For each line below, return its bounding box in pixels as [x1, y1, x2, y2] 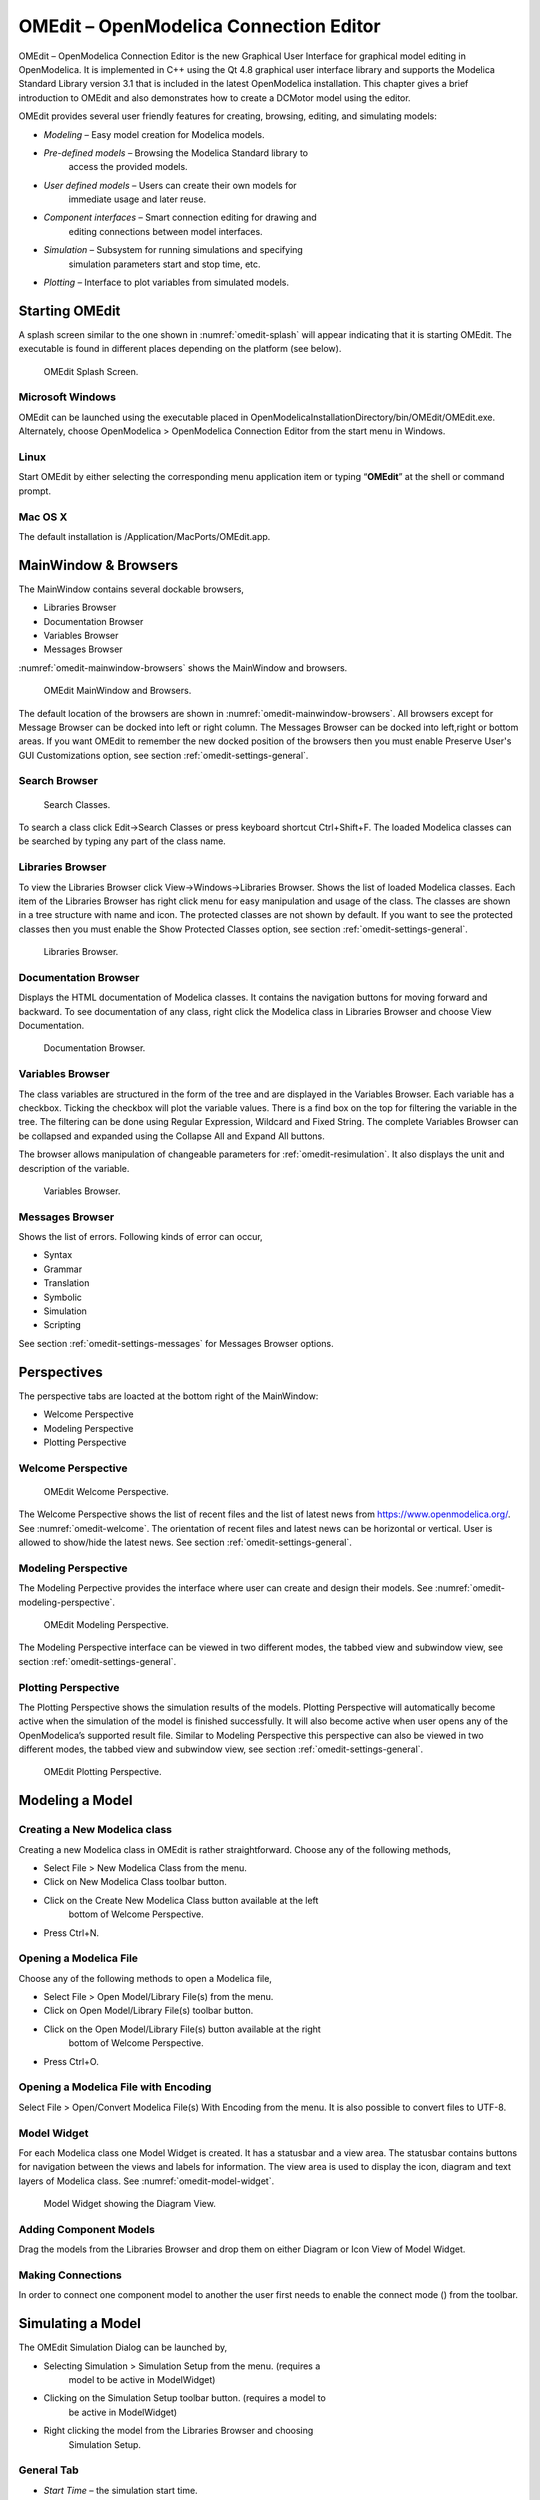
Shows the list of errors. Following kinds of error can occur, [18, 1231, 264, 1243]
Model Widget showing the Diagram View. [43, 2198, 217, 2210]
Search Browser [18, 774, 99, 788]
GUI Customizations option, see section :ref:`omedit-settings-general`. [18, 749, 309, 761]
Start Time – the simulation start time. [43, 2484, 199, 2496]
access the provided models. [68, 161, 189, 173]
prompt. [18, 485, 52, 497]
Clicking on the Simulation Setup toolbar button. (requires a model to [43, 2392, 327, 2404]
